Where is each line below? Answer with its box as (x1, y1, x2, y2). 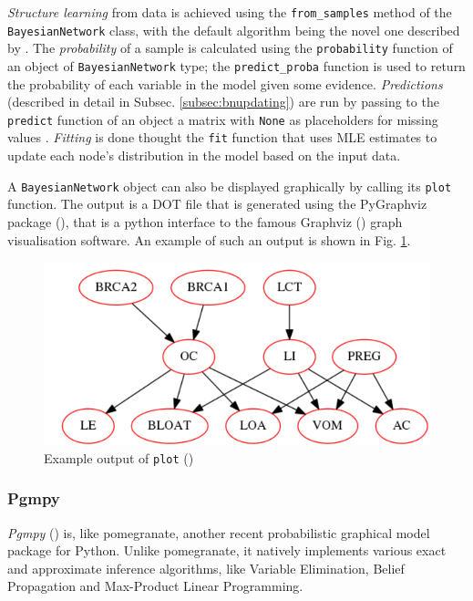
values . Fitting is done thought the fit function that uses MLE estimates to (7, 128, 437, 147)
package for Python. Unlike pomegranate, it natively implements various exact (7, 541, 447, 560)
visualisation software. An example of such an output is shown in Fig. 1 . (7, 230, 411, 249)
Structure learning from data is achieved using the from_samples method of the (7, 3, 452, 21)
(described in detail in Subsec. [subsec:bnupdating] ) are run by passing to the (7, 92, 439, 111)
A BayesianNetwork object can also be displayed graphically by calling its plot (7, 176, 452, 195)
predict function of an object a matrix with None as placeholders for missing (7, 109, 438, 129)
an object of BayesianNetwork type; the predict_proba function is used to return (7, 56, 466, 75)
